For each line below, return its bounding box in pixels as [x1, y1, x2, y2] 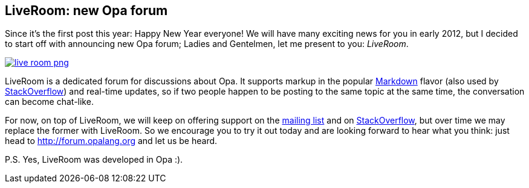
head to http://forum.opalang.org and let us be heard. [5, 136, 218, 146]
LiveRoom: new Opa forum [5, 3, 168, 18]
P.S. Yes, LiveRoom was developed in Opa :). [5, 154, 183, 165]
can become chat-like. [5, 96, 94, 107]
